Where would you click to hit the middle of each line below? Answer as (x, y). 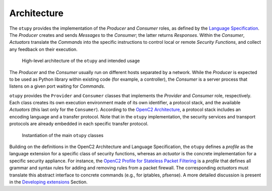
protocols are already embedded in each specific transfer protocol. (79, 124)
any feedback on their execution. (44, 49)
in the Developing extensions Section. (49, 182)
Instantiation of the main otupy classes (63, 135)
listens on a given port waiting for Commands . (57, 86)
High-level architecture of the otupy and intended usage (81, 61)
